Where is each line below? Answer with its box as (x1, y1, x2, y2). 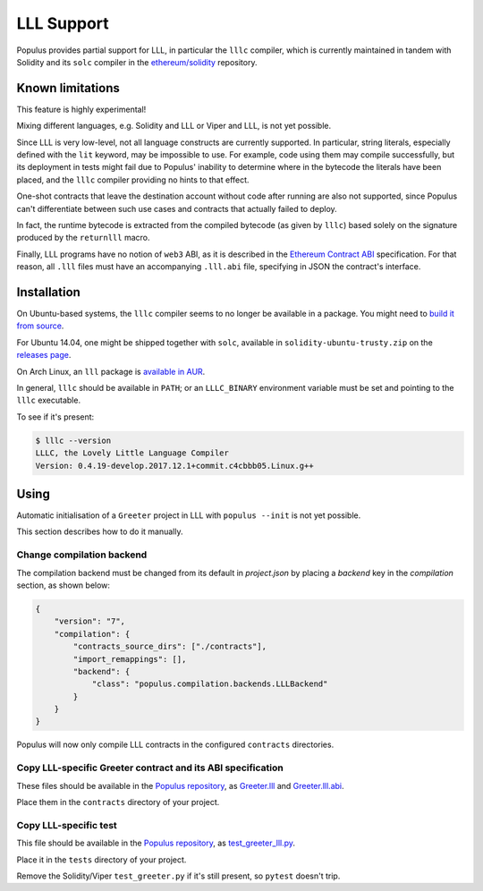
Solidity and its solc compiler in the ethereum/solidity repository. (16, 56, 258, 67)
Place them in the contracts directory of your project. (16, 796, 220, 807)
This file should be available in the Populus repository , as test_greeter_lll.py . (16, 837, 295, 849)
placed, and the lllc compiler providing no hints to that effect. (16, 174, 250, 185)
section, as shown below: (16, 580, 111, 590)
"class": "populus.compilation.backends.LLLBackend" (91, 679, 328, 689)
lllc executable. (16, 395, 80, 406)
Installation (16, 284, 80, 300)
